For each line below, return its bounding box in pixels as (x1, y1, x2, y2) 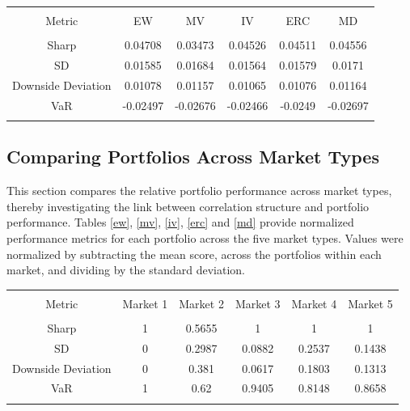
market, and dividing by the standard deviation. (6, 261, 245, 278)
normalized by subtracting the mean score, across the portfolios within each (6, 245, 382, 262)
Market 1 (122, 294, 168, 311)
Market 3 (235, 294, 281, 311)
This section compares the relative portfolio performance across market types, (6, 182, 392, 199)
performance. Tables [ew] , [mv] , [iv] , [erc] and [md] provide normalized (6, 214, 354, 231)
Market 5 (348, 294, 393, 311)
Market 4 (291, 294, 337, 311)
